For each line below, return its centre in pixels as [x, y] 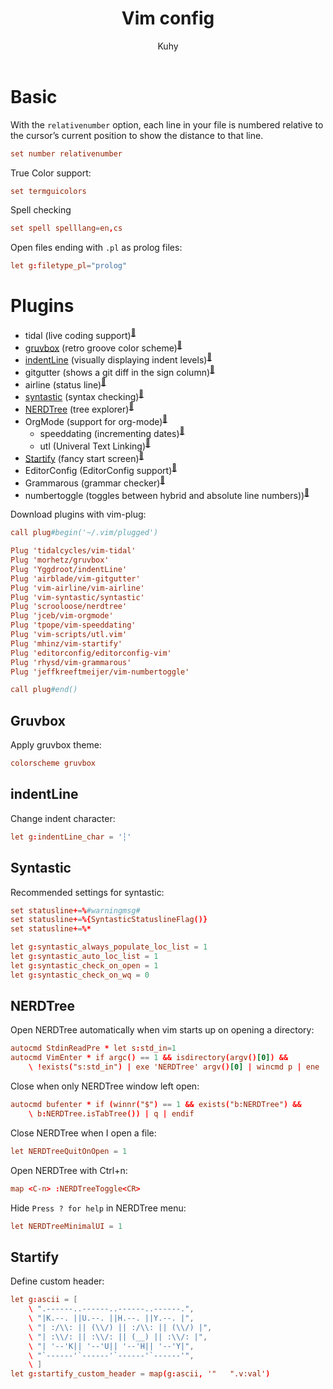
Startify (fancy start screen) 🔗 [84, 457]
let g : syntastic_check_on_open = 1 [84, 965]
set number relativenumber [66, 153]
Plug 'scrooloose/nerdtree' [69, 607]
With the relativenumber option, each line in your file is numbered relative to [167, 124]
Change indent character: [63, 818]
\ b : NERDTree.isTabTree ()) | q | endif [111, 1113]
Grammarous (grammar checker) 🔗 [95, 482]
